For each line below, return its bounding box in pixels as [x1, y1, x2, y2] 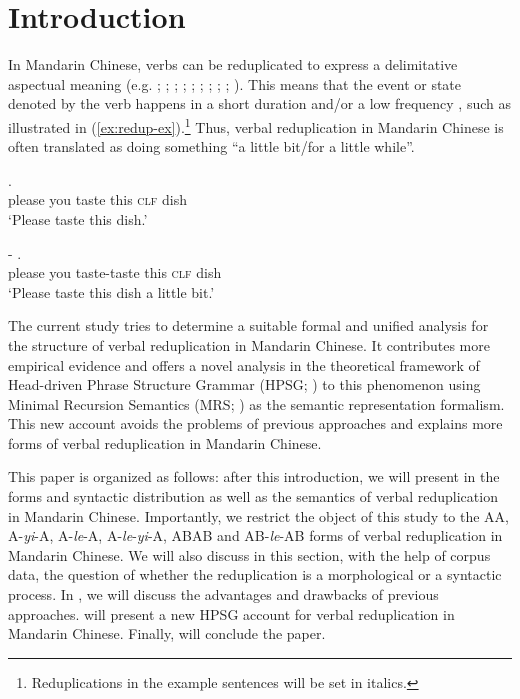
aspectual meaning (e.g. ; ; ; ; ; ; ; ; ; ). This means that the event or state [8, 73, 462, 94]
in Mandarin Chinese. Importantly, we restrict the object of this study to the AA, [8, 505, 509, 526]
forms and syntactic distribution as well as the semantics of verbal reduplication [8, 486, 498, 507]
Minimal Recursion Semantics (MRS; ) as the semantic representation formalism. [8, 393, 505, 414]
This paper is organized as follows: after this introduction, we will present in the [8, 466, 500, 487]
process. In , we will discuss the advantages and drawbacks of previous [8, 584, 439, 605]
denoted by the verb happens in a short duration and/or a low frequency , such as [8, 93, 511, 114]
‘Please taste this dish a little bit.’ [8, 281, 215, 302]
